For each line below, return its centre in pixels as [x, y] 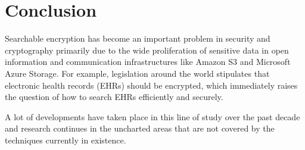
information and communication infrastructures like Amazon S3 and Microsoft [148, 62]
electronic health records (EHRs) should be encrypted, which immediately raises [151, 85]
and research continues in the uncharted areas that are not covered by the [140, 128]
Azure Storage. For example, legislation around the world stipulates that [137, 73]
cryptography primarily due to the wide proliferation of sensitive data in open [147, 50]
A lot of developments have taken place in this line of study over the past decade [152, 116]
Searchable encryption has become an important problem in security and [138, 38]
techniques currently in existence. [66, 140]
